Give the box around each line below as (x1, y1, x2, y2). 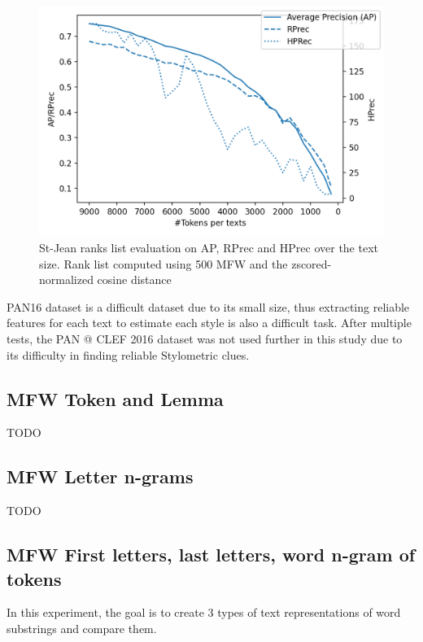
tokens (7, 566, 62, 591)
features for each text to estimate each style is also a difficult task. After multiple (7, 314, 412, 331)
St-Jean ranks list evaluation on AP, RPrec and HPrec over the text (39, 238, 379, 255)
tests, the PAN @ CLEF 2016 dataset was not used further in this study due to (7, 330, 403, 347)
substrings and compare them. (7, 619, 157, 636)
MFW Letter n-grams (7, 464, 194, 489)
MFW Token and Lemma (7, 386, 224, 411)
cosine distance (97, 271, 172, 288)
